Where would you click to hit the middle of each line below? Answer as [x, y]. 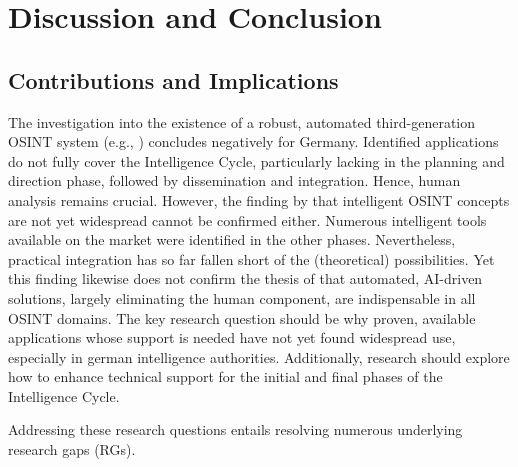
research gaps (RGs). [72, 449]
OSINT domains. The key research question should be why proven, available [242, 317]
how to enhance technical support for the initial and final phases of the [225, 376]
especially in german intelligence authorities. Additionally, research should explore [259, 356]
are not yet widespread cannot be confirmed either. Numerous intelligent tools [247, 219]
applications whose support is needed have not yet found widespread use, [232, 337]
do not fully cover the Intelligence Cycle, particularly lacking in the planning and [256, 160]
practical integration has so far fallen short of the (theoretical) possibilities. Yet [251, 258]
